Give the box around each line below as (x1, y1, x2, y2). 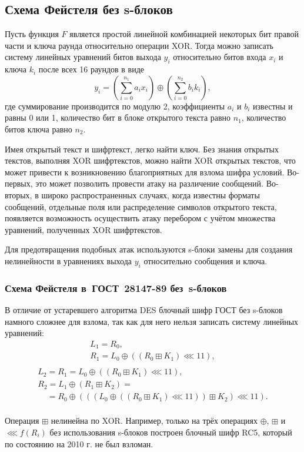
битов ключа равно (5, 122, 72, 135)
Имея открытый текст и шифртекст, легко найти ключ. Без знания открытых (5, 142, 279, 155)
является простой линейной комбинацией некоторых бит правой (69, 28, 299, 40)
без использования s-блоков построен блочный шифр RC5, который (49, 426, 292, 438)
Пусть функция (5, 28, 59, 40)
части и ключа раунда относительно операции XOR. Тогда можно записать (5, 39, 273, 51)
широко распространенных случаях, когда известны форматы (41, 188, 260, 201)
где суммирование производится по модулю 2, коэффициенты (5, 99, 225, 112)
